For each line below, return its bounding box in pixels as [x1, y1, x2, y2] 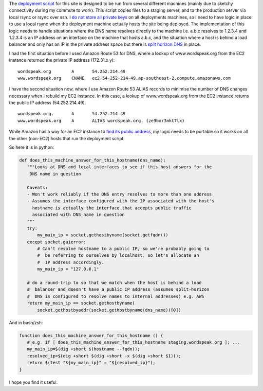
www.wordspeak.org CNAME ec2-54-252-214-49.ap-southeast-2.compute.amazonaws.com [18, 75, 231, 81]
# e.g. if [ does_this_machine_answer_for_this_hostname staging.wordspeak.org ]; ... [27, 339, 241, 345]
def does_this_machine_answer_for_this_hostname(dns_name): [19, 158, 166, 163]
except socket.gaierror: [27, 239, 86, 245]
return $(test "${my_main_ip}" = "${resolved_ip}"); [27, 360, 156, 366]
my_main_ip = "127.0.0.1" [37, 267, 99, 272]
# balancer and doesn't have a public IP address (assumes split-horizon [27, 287, 209, 292]
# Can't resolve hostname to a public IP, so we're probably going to [37, 246, 209, 251]
